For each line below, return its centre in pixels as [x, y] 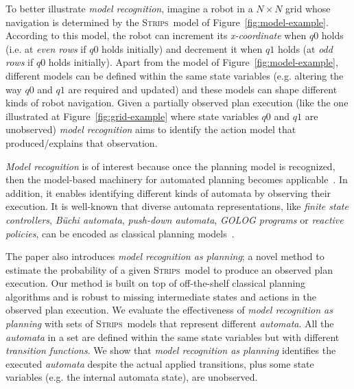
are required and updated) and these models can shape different [203, 89]
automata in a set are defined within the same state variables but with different [173, 337]
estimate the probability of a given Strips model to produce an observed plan [169, 269]
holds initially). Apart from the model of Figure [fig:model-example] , [193, 62]
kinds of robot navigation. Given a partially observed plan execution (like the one [177, 103]
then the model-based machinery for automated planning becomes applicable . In [177, 179]
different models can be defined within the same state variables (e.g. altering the [175, 75]
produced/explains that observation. [82, 142]
